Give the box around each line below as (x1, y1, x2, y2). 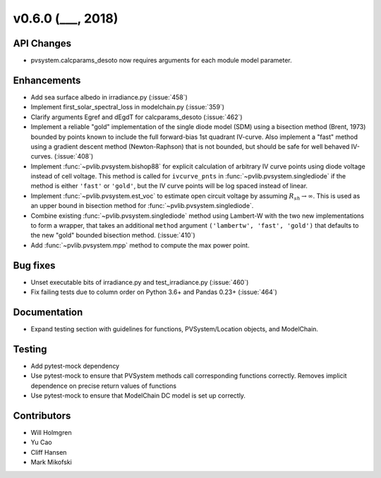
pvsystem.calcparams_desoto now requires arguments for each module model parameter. (30, 56, 292, 65)
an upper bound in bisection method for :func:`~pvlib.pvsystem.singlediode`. (30, 202, 254, 210)
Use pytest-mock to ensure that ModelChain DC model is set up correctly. (30, 391, 246, 400)
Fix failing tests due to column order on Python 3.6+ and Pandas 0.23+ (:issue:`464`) (30, 288, 278, 296)
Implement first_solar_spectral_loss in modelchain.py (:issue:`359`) (30, 103, 225, 111)
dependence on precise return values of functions (30, 381, 176, 390)
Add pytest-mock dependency (30, 362, 120, 370)
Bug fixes (13, 259, 56, 271)
